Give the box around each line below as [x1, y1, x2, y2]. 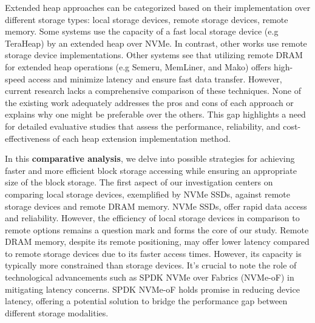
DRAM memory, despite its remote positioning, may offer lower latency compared [5, 235, 310, 248]
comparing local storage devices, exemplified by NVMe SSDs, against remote [5, 187, 290, 200]
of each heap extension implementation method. [53, 132, 231, 144]
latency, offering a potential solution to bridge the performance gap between [5, 295, 288, 307]
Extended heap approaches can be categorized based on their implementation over [5, 1, 311, 13]
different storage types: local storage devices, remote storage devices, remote [5, 13, 288, 25]
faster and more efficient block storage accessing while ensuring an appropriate [5, 164, 297, 176]
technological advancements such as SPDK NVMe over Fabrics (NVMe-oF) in [5, 271, 294, 284]
